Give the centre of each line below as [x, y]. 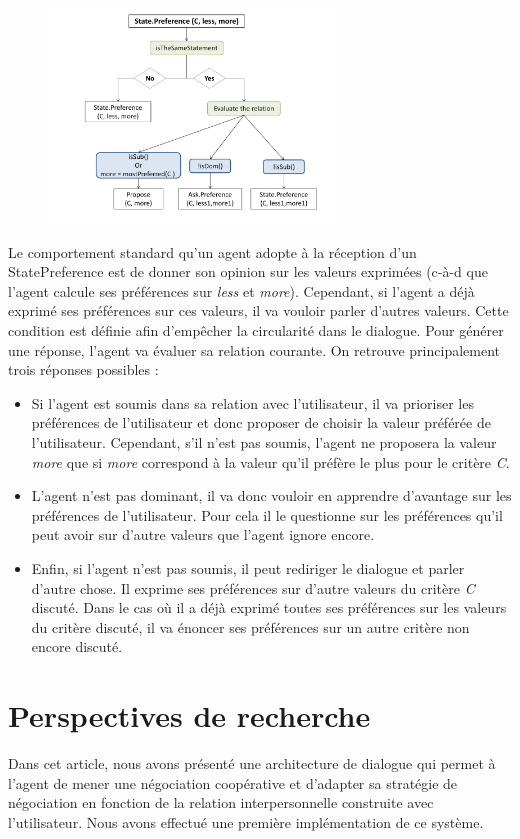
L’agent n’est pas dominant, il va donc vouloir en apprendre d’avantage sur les [271, 495]
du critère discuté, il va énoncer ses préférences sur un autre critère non [250, 626]
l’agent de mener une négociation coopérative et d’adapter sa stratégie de [233, 782]
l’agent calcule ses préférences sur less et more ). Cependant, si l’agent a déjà [241, 290]
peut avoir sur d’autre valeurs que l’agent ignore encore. [203, 534]
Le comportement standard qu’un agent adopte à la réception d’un [212, 251]
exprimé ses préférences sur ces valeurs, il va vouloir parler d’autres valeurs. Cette [258, 310]
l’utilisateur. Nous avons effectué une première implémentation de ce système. [246, 821]
